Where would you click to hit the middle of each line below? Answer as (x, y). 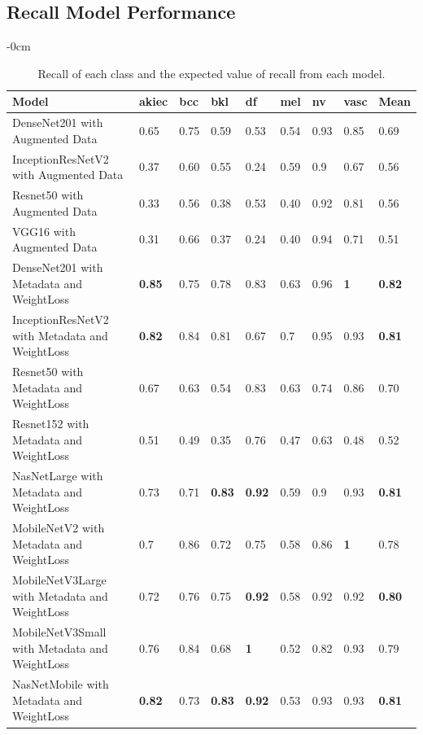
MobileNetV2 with (59, 528)
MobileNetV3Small (59, 632)
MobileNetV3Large (59, 580)
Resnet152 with (51, 424)
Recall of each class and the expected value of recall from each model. (211, 73)
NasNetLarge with (58, 476)
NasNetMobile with (61, 684)
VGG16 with (44, 231)
